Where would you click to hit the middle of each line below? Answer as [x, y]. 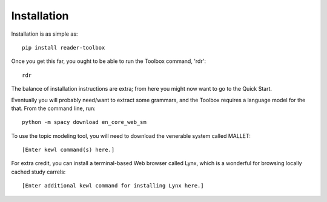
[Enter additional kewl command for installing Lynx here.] [113, 186]
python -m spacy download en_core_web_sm [84, 122]
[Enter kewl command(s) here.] [68, 150]
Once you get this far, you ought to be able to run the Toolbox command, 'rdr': [108, 61]
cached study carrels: [38, 172]
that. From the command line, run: [54, 108]
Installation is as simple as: [45, 34]
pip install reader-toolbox [64, 47]
